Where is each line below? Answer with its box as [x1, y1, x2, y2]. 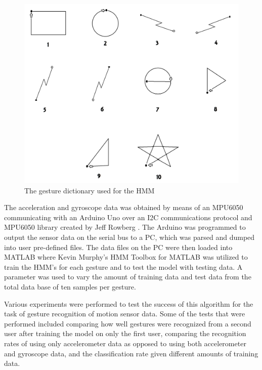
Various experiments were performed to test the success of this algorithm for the [4, 298, 253, 309]
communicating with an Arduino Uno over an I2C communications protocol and [4, 212, 252, 222]
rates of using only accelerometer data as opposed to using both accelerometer [4, 338, 246, 348]
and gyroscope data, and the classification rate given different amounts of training [4, 348, 258, 358]
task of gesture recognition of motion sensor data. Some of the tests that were [4, 308, 245, 319]
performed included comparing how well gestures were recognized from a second [4, 318, 251, 328]
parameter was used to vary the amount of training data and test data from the [4, 271, 251, 282]
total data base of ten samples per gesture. [4, 281, 136, 292]
